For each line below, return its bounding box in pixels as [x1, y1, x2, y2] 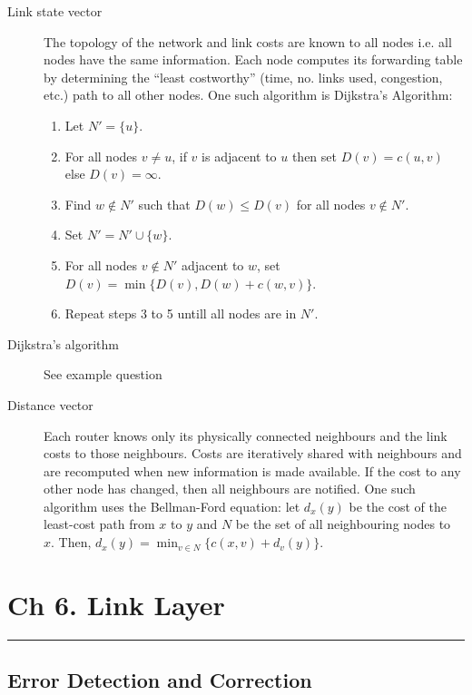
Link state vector [7, 2, 103, 20]
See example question [44, 365, 162, 384]
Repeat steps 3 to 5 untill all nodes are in [64, 304, 297, 323]
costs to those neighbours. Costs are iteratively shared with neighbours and [44, 444, 462, 463]
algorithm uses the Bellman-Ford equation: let [44, 496, 300, 515]
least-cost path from [44, 514, 155, 533]
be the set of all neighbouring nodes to [235, 514, 451, 533]
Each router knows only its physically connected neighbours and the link [44, 426, 447, 445]
